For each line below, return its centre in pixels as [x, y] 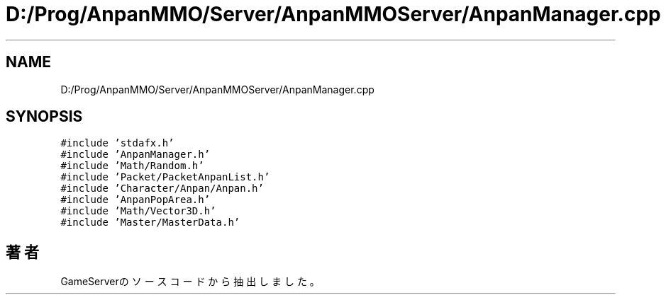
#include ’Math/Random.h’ [132, 166]
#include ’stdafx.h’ [117, 143]
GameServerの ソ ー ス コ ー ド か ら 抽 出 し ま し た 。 [190, 282]
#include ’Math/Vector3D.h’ [138, 211]
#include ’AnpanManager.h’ [135, 155]
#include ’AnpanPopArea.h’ [135, 200]
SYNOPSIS [44, 117]
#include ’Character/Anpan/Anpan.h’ [162, 189]
